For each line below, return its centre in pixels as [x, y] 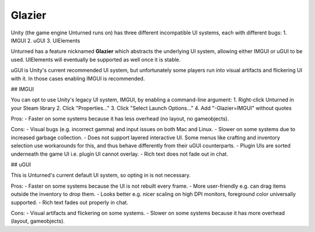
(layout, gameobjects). [38, 221]
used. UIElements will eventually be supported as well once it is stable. [96, 59]
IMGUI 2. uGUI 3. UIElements [45, 40]
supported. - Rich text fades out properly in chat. [69, 202]
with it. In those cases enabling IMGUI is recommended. [78, 78]
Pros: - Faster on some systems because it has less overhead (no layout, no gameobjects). [120, 119]
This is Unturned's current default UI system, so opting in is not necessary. [101, 175]
